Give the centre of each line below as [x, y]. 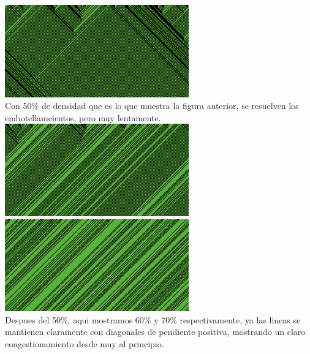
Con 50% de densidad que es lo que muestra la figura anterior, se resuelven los [152, 106]
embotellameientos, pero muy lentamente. [83, 117]
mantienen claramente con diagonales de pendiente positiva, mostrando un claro [155, 332]
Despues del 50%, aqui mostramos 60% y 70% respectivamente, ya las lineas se [153, 319]
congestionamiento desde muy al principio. [85, 343]
